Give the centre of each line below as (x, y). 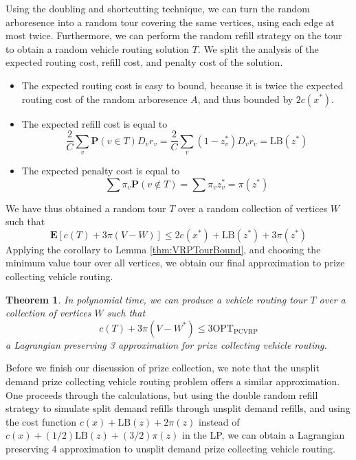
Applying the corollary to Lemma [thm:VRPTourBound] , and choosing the (163, 249)
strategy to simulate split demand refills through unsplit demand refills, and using (178, 408)
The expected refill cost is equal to (94, 123)
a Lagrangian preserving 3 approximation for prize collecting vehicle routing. (166, 344)
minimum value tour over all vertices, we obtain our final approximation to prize (175, 263)
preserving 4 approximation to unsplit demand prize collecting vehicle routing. (170, 448)
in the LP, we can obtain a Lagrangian (264, 435)
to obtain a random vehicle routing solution (97, 48)
